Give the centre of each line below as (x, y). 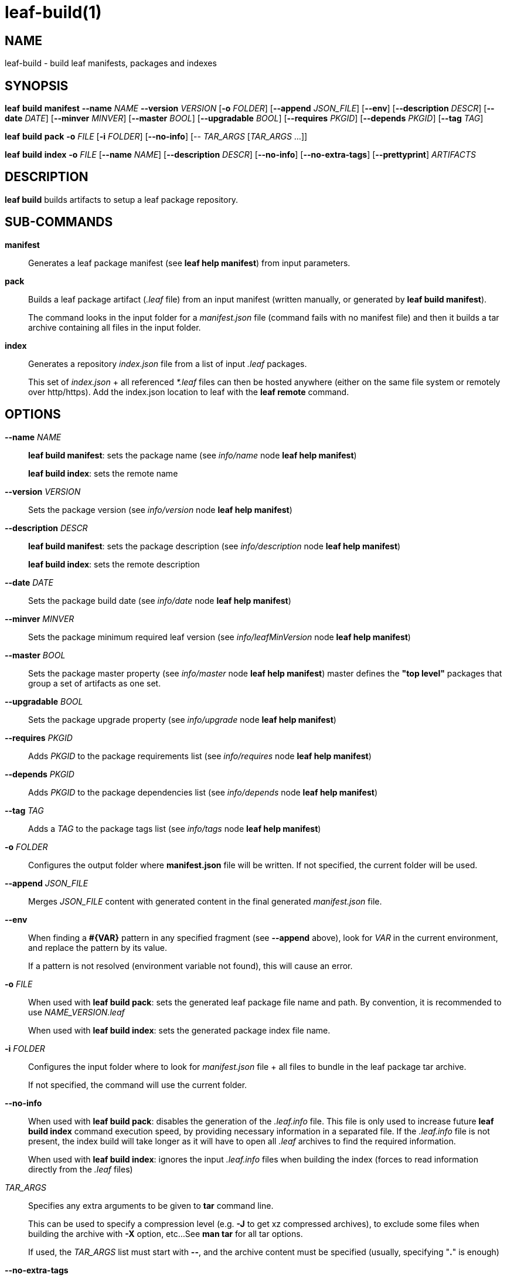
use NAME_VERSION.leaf (76, 1012)
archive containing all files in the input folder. (115, 327)
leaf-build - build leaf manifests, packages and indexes (111, 63)
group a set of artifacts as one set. (95, 683)
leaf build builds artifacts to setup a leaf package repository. (122, 199)
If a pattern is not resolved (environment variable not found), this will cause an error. (190, 966)
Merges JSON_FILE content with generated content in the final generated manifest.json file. (205, 901)
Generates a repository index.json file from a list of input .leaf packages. (168, 363)
